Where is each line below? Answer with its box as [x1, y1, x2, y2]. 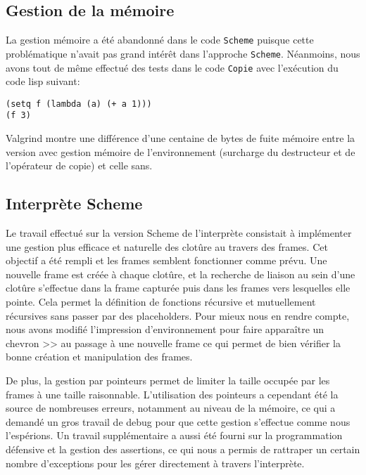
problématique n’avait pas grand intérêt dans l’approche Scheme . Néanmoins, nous [6, 46, 360, 60]
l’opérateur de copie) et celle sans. [6, 158, 153, 173]
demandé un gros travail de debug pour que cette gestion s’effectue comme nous [6, 414, 351, 429]
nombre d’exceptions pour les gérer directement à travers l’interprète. [6, 455, 305, 470]
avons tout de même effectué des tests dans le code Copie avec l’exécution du [6, 60, 339, 74]
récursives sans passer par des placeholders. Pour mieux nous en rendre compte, [6, 308, 350, 323]
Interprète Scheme [6, 193, 143, 214]
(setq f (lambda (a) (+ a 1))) [6, 98, 152, 109]
